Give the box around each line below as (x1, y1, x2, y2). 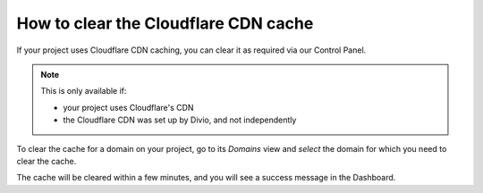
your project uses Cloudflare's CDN (63, 102, 194, 113)
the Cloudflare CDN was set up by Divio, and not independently (63, 114, 297, 125)
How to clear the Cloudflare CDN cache (16, 13, 314, 33)
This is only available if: (40, 86, 127, 96)
